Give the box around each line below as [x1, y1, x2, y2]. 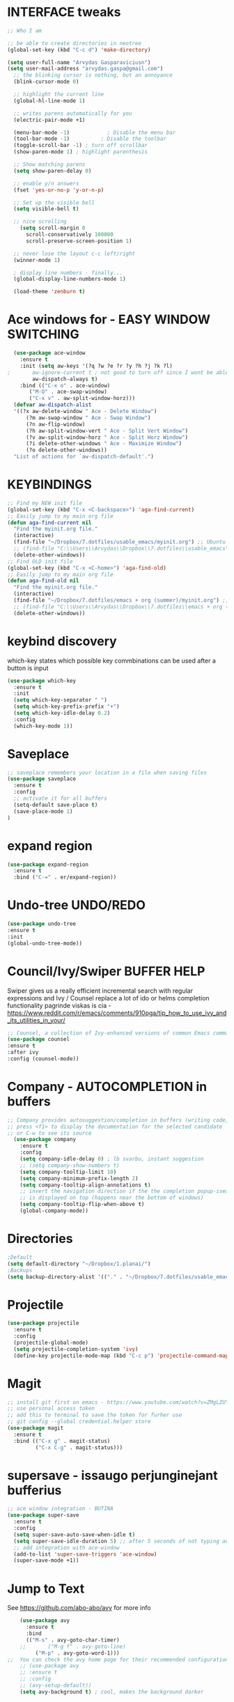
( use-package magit [7, 1425, 64, 1432]
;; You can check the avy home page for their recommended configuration [7, 1656, 229, 1663]
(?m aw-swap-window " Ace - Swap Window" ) [25, 414, 151, 421]
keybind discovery [7, 633, 117, 649]
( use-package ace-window [13, 350, 86, 357]
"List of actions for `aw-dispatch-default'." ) [13, 454, 155, 461]
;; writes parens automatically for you [13, 109, 132, 117]
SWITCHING [7, 327, 79, 342]
